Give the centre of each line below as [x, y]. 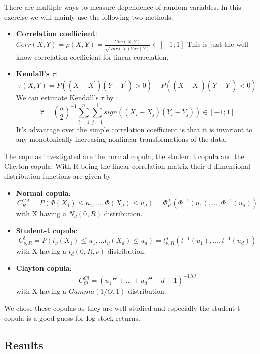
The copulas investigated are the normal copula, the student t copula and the [124, 156]
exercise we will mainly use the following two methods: [89, 16]
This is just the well [218, 44]
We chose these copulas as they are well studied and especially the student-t [122, 308]
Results [24, 345]
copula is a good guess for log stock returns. [72, 318]
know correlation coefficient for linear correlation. [92, 56]
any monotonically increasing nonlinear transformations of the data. [121, 139]
